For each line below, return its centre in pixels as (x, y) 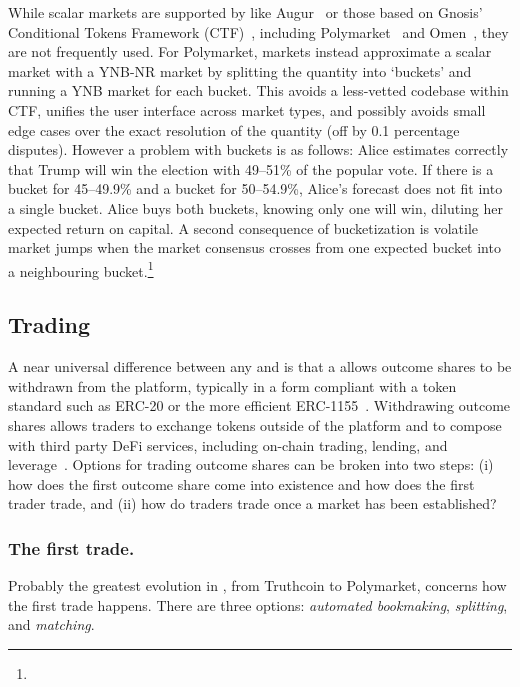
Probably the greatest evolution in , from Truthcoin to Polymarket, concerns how (257, 585)
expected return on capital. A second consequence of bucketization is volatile (243, 227)
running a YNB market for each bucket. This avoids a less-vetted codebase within (258, 90)
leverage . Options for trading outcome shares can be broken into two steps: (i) (251, 464)
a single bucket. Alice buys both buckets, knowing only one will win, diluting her (255, 207)
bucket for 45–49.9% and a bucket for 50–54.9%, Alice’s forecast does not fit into (255, 188)
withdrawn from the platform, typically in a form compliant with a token (232, 385)
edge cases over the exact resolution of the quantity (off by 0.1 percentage (234, 129)
